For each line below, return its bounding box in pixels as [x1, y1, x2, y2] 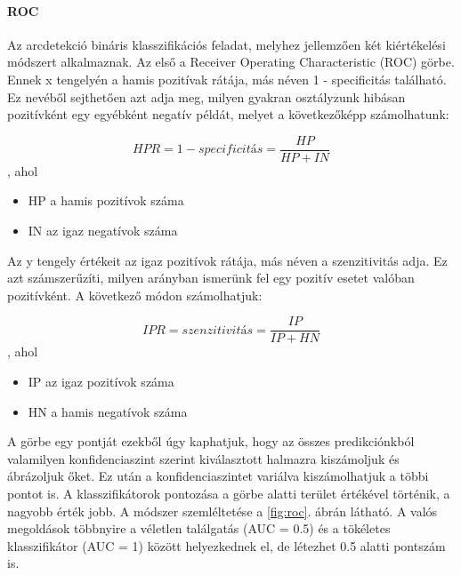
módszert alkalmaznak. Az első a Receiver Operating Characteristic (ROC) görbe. [7, 52, 455, 71]
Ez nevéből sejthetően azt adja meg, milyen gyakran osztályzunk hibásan [7, 87, 406, 106]
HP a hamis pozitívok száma [28, 191, 184, 210]
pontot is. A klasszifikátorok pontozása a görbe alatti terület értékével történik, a [7, 484, 450, 503]
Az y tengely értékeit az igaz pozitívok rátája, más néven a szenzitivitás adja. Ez [7, 251, 448, 269]
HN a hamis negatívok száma [28, 402, 188, 420]
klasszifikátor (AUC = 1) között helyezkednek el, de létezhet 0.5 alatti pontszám [7, 536, 446, 555]
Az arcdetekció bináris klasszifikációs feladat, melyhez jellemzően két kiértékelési [7, 35, 446, 53]
